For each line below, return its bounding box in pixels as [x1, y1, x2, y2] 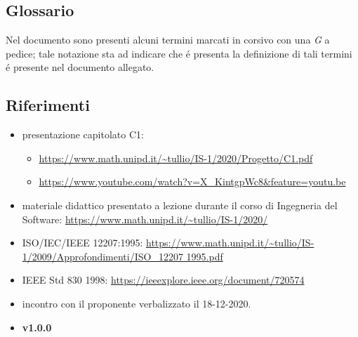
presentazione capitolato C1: [22, 127, 144, 142]
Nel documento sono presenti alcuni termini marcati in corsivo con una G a [6, 32, 330, 47]
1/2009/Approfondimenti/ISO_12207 [22, 249, 183, 263]
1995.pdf [186, 249, 223, 263]
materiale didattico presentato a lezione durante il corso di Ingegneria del [22, 197, 338, 212]
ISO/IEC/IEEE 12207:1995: [22, 235, 143, 250]
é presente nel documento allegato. [6, 60, 154, 74]
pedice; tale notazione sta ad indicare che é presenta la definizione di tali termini [6, 46, 352, 60]
